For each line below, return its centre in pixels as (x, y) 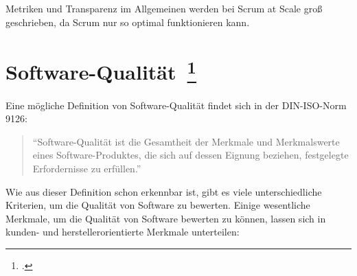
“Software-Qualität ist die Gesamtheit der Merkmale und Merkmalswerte (186, 141)
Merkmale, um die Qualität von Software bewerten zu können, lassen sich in (166, 218)
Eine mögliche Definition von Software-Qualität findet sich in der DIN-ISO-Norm (176, 105)
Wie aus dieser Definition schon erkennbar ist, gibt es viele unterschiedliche (164, 191)
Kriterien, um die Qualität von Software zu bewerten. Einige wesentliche (158, 205)
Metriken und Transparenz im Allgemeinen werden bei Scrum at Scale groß (164, 8)
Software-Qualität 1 (101, 70)
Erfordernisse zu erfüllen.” (87, 169)
